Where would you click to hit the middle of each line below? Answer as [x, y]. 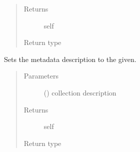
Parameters [41, 76]
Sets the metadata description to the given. [70, 59]
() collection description [80, 92]
